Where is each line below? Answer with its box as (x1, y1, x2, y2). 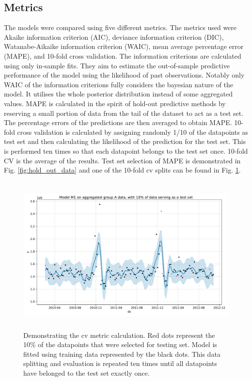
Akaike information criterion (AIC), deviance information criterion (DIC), (4, 32, 224, 42)
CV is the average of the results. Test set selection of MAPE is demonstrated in (4, 155, 241, 165)
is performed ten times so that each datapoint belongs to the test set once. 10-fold (4, 145, 248, 156)
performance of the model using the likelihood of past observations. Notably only (4, 70, 245, 80)
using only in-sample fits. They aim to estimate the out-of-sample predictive (4, 60, 230, 70)
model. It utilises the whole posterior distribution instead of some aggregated (4, 89, 233, 99)
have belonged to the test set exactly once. (23, 368, 150, 378)
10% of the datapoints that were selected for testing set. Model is (23, 339, 217, 349)
